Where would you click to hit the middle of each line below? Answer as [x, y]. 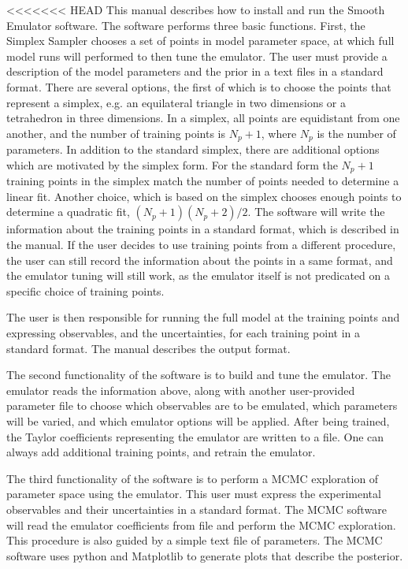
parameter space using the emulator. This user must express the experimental [194, 494]
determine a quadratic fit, [68, 212]
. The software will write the [316, 212]
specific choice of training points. [85, 290]
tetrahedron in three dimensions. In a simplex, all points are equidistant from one [203, 118]
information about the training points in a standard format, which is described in [203, 229]
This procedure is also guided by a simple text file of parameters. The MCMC [195, 540]
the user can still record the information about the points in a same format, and [200, 260]
